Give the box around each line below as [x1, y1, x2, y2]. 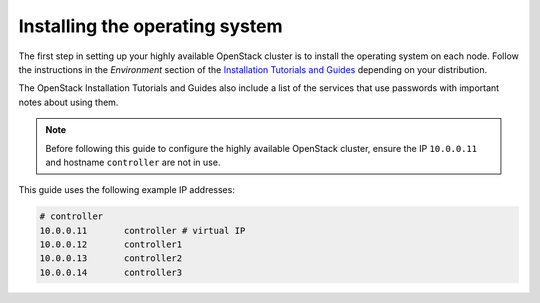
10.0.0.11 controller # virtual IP [39, 225, 246, 236]
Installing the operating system [18, 15, 284, 37]
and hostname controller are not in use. [45, 156, 221, 168]
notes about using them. [18, 96, 119, 108]
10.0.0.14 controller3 [39, 266, 183, 278]
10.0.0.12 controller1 [39, 239, 183, 250]
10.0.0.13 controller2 [39, 253, 183, 264]
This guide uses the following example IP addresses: [18, 184, 235, 196]
